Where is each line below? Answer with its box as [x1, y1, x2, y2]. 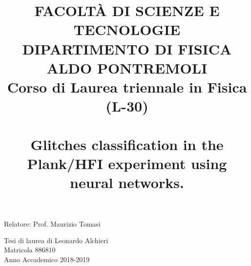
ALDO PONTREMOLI [46, 57, 208, 77]
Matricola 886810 [4, 245, 56, 255]
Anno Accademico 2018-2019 [4, 254, 90, 264]
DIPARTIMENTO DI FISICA [22, 38, 232, 58]
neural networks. [70, 172, 184, 192]
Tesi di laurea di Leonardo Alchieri [4, 235, 108, 245]
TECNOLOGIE [73, 19, 181, 39]
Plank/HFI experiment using [27, 153, 227, 173]
